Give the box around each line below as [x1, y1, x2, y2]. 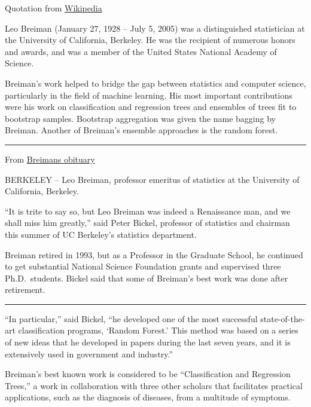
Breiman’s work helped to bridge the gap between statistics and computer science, [5, 76, 306, 89]
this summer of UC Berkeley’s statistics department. [5, 228, 197, 240]
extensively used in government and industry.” [5, 347, 173, 360]
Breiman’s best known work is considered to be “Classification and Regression [5, 368, 291, 380]
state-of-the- [260, 312, 305, 325]
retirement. [5, 283, 45, 296]
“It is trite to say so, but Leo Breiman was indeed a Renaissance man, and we [5, 204, 291, 217]
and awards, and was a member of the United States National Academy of [5, 45, 277, 57]
